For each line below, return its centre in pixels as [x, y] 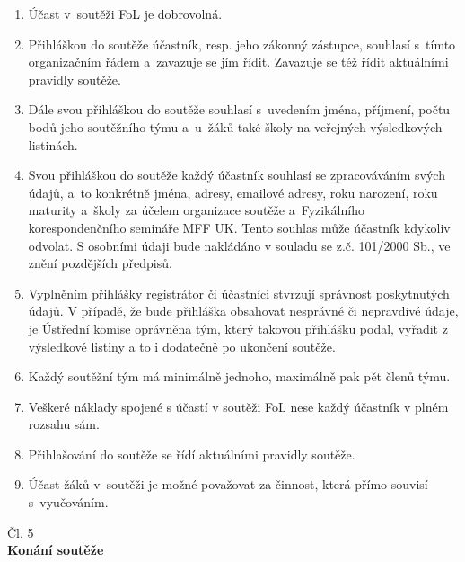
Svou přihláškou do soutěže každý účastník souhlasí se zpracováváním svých [237, 175]
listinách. [53, 144]
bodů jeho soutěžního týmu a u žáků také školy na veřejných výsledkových [235, 126]
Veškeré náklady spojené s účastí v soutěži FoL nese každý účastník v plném [238, 406]
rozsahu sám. [64, 424]
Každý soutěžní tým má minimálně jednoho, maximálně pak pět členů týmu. [239, 376]
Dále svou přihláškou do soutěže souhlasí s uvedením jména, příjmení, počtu [239, 109]
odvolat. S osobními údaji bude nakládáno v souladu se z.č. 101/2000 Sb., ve [239, 245]
